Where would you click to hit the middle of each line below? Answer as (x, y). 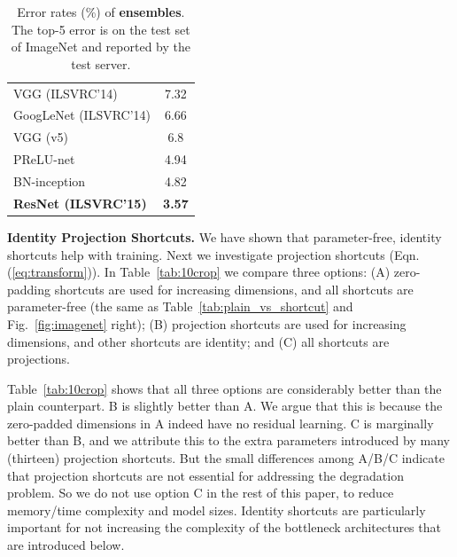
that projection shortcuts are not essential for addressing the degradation (205, 475)
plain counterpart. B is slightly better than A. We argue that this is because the (225, 406)
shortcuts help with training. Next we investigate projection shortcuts (196, 254)
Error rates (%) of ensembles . (101, 12)
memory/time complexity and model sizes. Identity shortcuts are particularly (217, 510)
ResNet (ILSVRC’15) (80, 203)
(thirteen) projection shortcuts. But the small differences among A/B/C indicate (226, 458)
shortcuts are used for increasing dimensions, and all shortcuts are (234, 289)
